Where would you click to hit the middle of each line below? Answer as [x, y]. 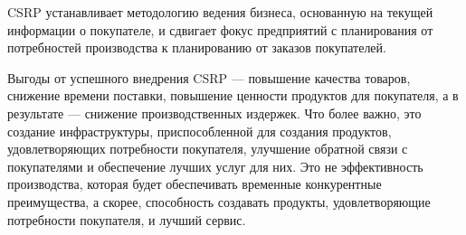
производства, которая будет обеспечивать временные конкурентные [195, 184]
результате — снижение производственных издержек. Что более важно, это [214, 113]
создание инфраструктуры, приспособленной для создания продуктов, [200, 131]
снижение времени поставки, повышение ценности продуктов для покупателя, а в [233, 95]
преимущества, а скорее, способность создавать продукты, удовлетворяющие [219, 201]
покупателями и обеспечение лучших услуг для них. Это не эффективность [215, 166]
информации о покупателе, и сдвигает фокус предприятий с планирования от [220, 29]
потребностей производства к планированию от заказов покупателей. [197, 47]
